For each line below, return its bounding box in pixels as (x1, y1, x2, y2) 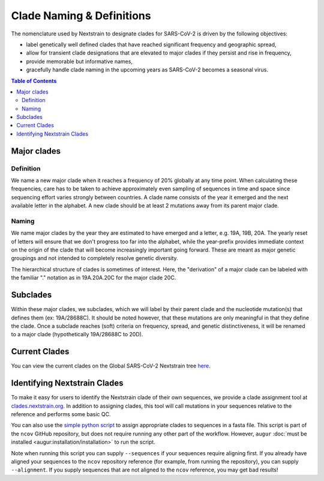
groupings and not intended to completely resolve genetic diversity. (11, 255, 178, 262)
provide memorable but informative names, (26, 58, 133, 65)
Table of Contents (11, 77, 57, 84)
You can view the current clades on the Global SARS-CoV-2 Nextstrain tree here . (11, 362, 211, 369)
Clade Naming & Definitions (11, 9, 151, 22)
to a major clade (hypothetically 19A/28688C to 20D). (11, 331, 143, 338)
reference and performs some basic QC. (11, 410, 111, 417)
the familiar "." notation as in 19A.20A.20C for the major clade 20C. (11, 274, 176, 282)
